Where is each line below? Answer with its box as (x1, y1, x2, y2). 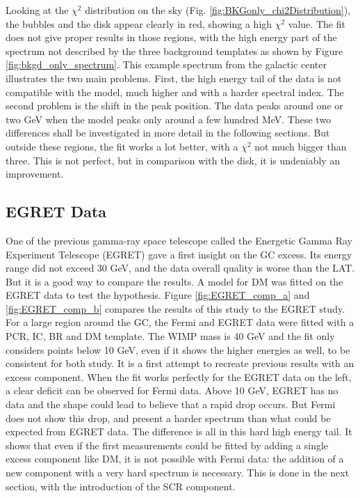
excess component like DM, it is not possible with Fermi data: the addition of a (6, 451, 344, 466)
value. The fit (288, 16, 345, 31)
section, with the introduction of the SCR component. (6, 478, 236, 493)
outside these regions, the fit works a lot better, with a (6, 139, 238, 153)
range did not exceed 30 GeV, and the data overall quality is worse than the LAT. (6, 260, 355, 275)
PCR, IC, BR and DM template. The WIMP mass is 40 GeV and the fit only (6, 329, 335, 343)
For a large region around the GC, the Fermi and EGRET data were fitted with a (6, 315, 354, 329)
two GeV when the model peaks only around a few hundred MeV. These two (6, 111, 332, 126)
